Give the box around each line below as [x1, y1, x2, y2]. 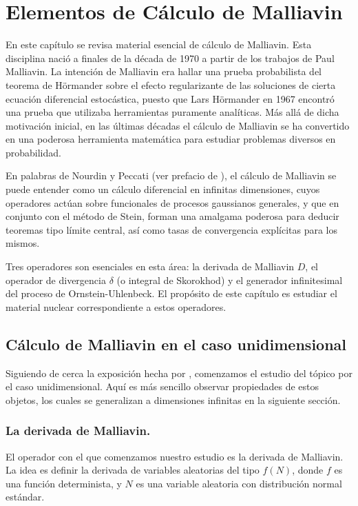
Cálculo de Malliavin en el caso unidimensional [6, 333, 347, 354]
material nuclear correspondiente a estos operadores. [6, 299, 227, 314]
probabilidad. [6, 145, 61, 159]
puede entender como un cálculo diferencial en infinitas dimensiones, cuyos [6, 182, 320, 196]
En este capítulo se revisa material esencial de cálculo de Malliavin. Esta [6, 37, 312, 52]
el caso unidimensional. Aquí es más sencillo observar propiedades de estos [6, 379, 319, 394]
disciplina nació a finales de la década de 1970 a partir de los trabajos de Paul [6, 50, 335, 65]
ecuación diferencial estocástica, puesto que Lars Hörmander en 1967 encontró [6, 91, 335, 105]
